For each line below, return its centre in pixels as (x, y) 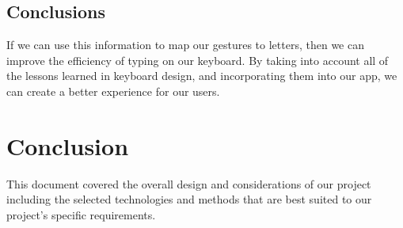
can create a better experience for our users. (113, 91)
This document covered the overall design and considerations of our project (189, 183)
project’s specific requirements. (81, 214)
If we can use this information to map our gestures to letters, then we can (185, 45)
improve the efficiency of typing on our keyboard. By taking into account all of (198, 60)
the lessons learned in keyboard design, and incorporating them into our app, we (202, 76)
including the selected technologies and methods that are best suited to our (189, 199)
